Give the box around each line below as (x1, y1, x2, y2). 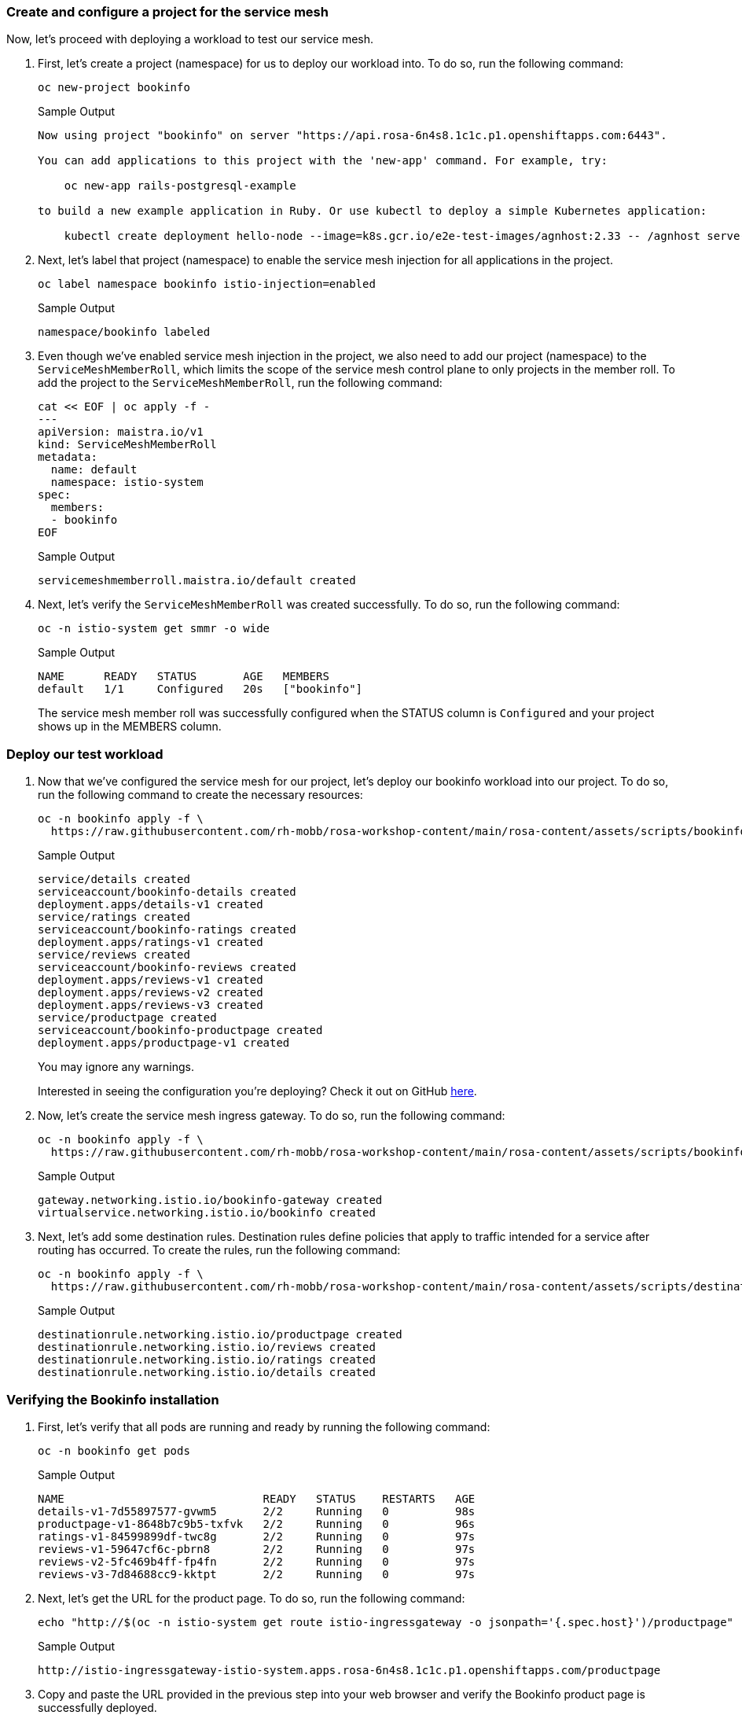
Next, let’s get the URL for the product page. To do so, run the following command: (38, 1591, 465, 1605)
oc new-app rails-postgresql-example (64, 179, 296, 193)
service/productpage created (38, 1011, 217, 1025)
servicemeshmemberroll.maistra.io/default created (38, 574, 356, 587)
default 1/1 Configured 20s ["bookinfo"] (38, 683, 363, 696)
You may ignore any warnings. (38, 1060, 195, 1074)
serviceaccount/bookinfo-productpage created (38, 1024, 323, 1037)
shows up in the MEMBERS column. (38, 719, 222, 734)
